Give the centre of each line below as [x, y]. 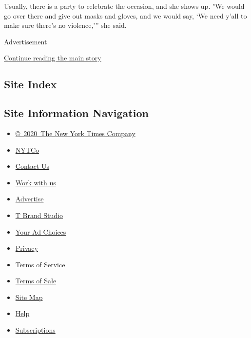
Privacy [27, 248]
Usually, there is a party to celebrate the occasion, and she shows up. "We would [124, 6]
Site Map [29, 297]
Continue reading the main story [53, 58]
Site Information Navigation [76, 113]
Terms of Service [40, 264]
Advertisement [26, 41]
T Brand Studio [39, 215]
